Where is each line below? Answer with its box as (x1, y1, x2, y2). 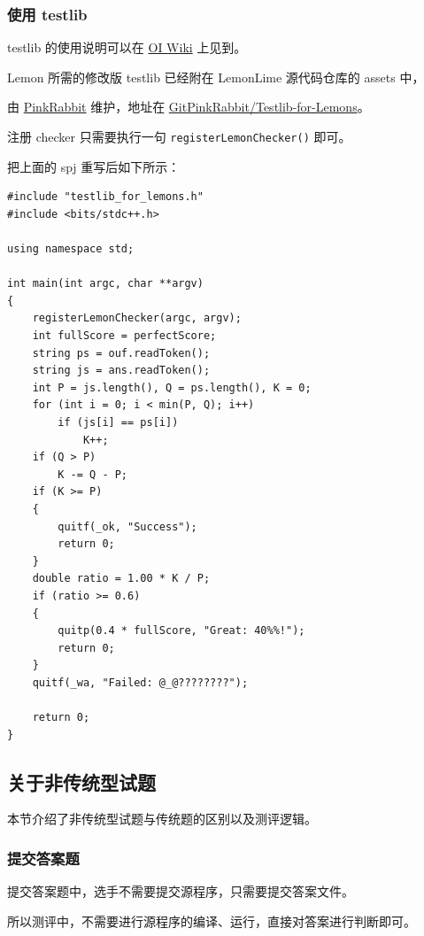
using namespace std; (7, 243, 135, 256)
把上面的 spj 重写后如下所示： (7, 157, 181, 175)
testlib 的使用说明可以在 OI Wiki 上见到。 (7, 38, 247, 57)
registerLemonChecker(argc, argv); (32, 312, 242, 325)
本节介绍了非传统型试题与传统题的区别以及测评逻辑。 (7, 809, 317, 828)
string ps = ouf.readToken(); (32, 346, 211, 360)
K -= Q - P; (58, 468, 128, 481)
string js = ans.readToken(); (32, 364, 211, 377)
